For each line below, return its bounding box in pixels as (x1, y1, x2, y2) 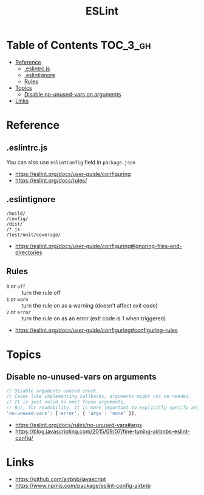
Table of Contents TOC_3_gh (6, 38, 151, 52)
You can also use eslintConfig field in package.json (6, 158, 135, 166)
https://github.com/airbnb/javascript (15, 475, 106, 483)
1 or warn (6, 295, 29, 303)
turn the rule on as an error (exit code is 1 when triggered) (21, 314, 166, 322)
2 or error (6, 308, 32, 315)
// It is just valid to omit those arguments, (6, 399, 126, 405)
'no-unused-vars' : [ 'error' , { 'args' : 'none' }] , (6, 411, 137, 417)
